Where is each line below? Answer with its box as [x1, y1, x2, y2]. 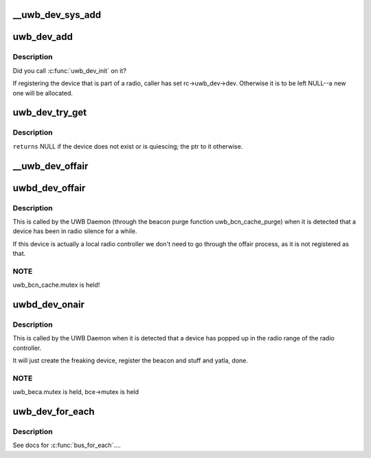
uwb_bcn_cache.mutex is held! [12, 281, 100, 289]
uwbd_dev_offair [12, 182, 86, 194]
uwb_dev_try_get [12, 107, 87, 118]
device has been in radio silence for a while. [12, 227, 137, 235]
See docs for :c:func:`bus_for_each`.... [12, 441, 121, 450]
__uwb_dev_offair [12, 160, 89, 172]
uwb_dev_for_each [12, 406, 95, 417]
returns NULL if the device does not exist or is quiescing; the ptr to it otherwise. [12, 142, 243, 151]
